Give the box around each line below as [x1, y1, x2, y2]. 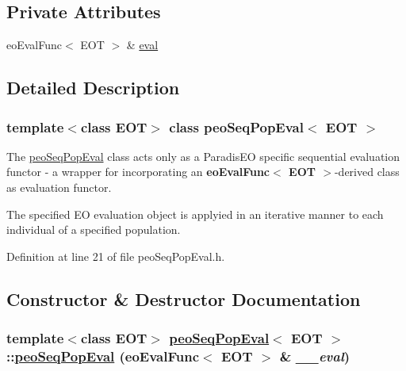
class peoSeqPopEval [169, 117, 304, 136]
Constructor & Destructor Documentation [6, 286, 361, 311]
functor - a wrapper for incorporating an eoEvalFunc [6, 163, 270, 180]
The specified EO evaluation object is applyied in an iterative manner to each [6, 205, 384, 222]
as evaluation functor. [6, 178, 112, 195]
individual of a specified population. [6, 221, 181, 238]
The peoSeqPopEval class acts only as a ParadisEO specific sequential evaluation [6, 147, 400, 164]
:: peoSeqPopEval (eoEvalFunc [6, 346, 200, 365]
